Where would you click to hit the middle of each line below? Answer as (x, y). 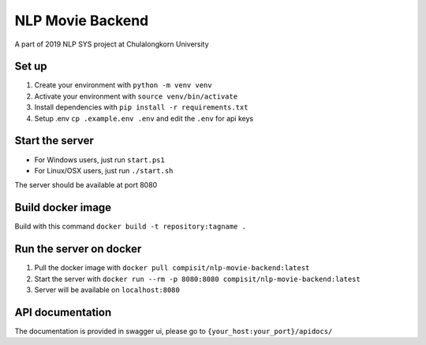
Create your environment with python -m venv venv (123, 85)
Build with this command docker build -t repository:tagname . (130, 226)
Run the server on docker (78, 249)
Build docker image (63, 208)
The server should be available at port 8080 (86, 185)
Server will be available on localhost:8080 (107, 289)
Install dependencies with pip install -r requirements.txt (141, 107)
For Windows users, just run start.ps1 (99, 160)
